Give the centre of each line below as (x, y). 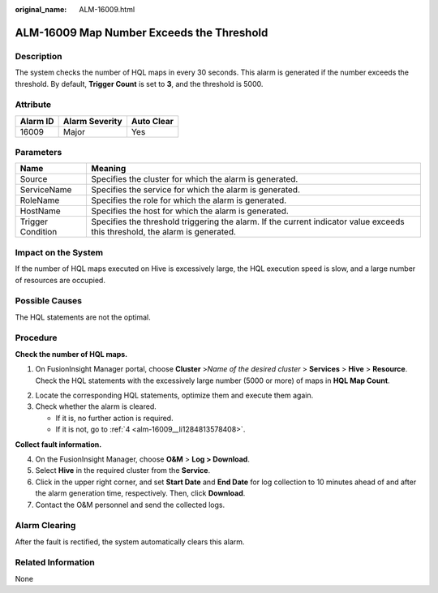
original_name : (41, 9)
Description (39, 56)
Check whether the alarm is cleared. (96, 406)
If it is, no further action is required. (114, 418)
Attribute (33, 105)
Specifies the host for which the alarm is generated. (190, 211)
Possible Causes (49, 301)
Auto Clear (152, 121)
